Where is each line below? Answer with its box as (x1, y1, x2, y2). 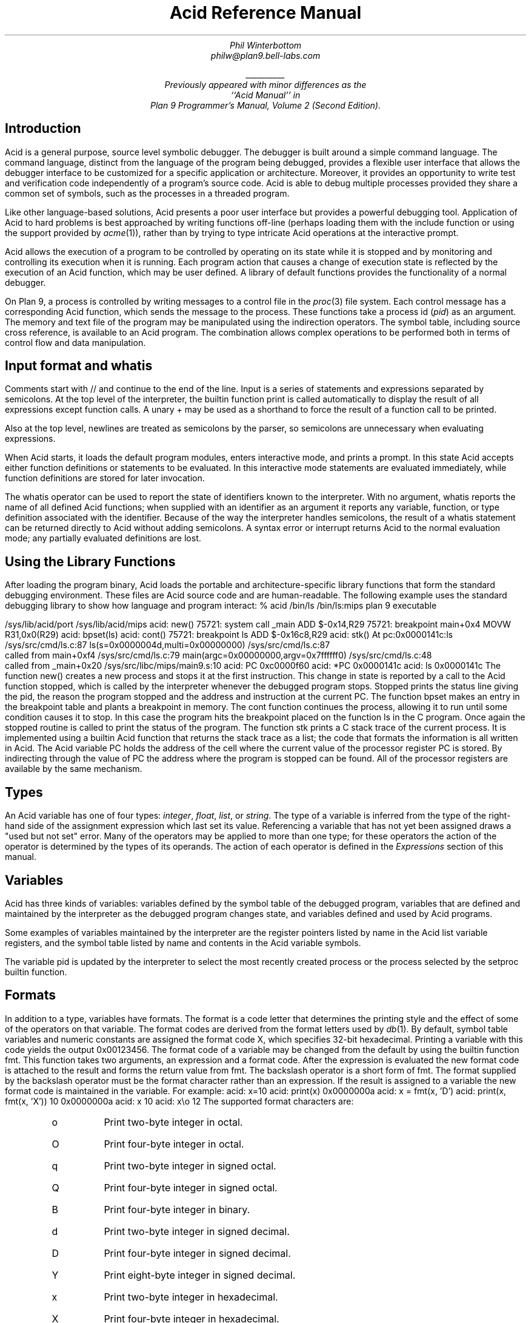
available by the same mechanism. (5, 763, 142, 774)
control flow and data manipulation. (5, 337, 146, 348)
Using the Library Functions (5, 553, 176, 569)
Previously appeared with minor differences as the (164, 79, 367, 90)
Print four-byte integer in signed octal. (104, 1181, 278, 1194)
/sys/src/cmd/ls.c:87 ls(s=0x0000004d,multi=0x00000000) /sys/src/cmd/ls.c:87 (5, 640, 330, 651)
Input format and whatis (5, 358, 153, 374)
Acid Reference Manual (169, 2, 362, 23)
